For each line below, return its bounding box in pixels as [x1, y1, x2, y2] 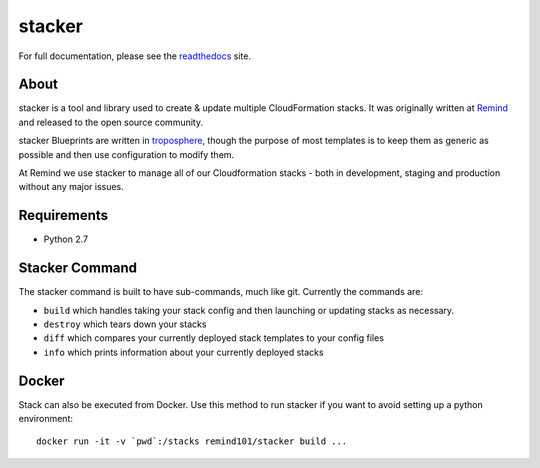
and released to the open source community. [18, 116, 204, 128]
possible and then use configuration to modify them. [18, 148, 235, 160]
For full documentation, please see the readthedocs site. [18, 50, 252, 62]
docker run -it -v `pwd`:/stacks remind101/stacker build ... [36, 436, 348, 447]
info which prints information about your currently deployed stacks [43, 346, 324, 358]
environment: [18, 413, 74, 425]
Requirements [18, 207, 109, 224]
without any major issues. [18, 181, 124, 193]
